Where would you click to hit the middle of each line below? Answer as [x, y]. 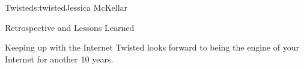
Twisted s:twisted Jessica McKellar [66, 7]
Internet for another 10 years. [59, 59]
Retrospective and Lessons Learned [70, 27]
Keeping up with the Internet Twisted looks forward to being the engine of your [152, 47]
